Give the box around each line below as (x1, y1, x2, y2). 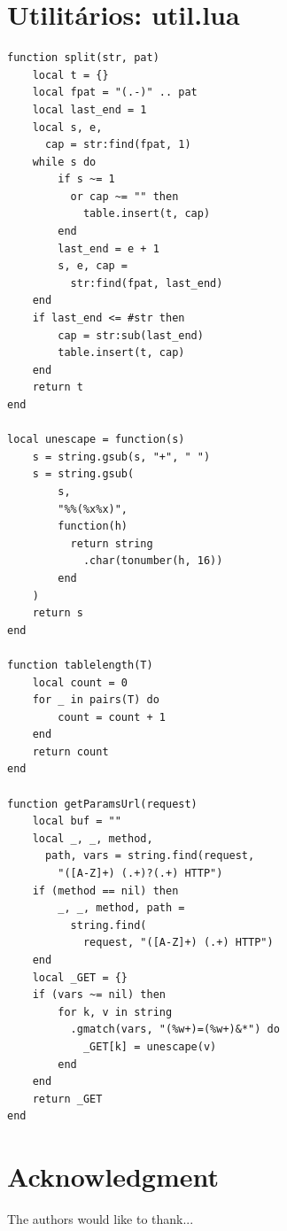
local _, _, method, (32, 832, 153, 845)
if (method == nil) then (32, 884, 179, 897)
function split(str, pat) (7, 51, 159, 65)
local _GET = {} (32, 971, 128, 984)
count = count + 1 (58, 710, 166, 724)
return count (32, 745, 109, 758)
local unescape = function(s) (7, 433, 185, 446)
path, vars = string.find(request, (44, 849, 255, 863)
